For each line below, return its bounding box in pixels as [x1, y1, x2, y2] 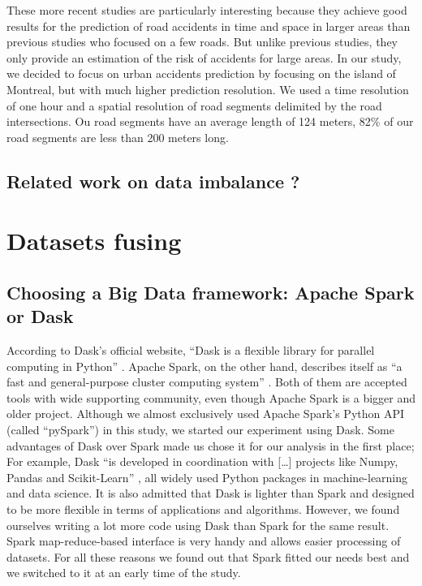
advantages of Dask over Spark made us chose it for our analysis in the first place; [6, 437, 415, 454]
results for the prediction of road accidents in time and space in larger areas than [6, 17, 411, 34]
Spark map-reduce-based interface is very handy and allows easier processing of [6, 532, 401, 549]
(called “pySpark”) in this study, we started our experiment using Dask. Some [6, 421, 394, 438]
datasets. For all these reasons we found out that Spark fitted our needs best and [6, 548, 410, 565]
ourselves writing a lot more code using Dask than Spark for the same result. [6, 516, 390, 533]
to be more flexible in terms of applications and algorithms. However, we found [6, 501, 400, 518]
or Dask [6, 304, 74, 329]
